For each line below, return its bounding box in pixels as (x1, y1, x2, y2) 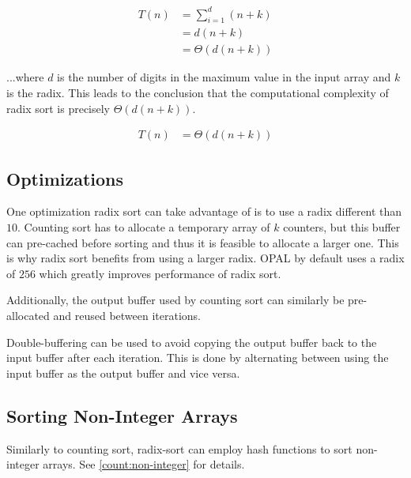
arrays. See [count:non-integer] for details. (43, 456, 245, 472)
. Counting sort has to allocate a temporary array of (17, 219, 270, 235)
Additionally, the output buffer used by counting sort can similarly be (6, 292, 345, 308)
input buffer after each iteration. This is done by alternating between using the (6, 349, 389, 366)
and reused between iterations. (53, 307, 202, 323)
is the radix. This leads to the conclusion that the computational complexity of (6, 84, 389, 100)
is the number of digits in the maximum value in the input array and (57, 69, 391, 85)
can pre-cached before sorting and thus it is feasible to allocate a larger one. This (6, 234, 399, 250)
